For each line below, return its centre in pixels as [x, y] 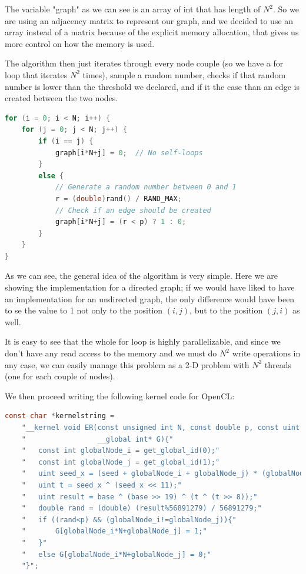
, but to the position [226, 310]
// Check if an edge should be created [133, 210]
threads [278, 364]
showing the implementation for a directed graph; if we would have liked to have [150, 287]
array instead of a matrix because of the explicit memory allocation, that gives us [152, 32]
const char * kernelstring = [60, 416]
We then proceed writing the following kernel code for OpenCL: [120, 396]
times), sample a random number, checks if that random [184, 74]
